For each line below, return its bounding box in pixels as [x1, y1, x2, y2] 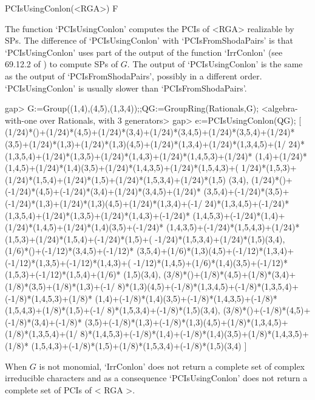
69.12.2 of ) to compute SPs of [5, 58, 118, 70]
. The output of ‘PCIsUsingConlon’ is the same [127, 58, 303, 70]
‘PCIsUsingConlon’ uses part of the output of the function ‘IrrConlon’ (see [5, 45, 283, 58]
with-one [5, 113, 37, 126]
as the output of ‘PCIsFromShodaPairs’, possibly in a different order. [5, 69, 262, 82]
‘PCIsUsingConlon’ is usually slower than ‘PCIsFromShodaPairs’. [5, 81, 247, 94]
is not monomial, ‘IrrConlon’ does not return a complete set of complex [39, 359, 305, 372]
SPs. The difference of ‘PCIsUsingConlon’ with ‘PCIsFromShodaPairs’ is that [5, 34, 293, 47]
